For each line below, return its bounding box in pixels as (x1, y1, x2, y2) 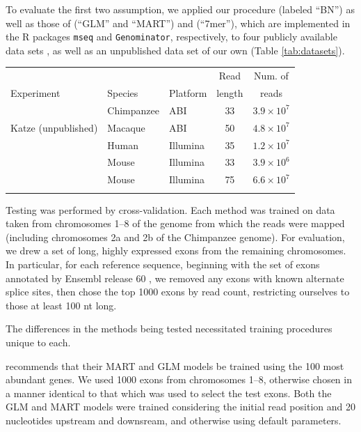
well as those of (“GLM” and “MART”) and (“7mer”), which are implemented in (6, 15, 351, 30)
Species (107, 86, 138, 100)
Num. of (254, 68, 289, 83)
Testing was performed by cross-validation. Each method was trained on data (6, 202, 335, 217)
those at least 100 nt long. (6, 298, 117, 312)
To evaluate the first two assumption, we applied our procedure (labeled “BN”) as (6, 2, 355, 16)
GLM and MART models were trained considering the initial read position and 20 (6, 399, 355, 414)
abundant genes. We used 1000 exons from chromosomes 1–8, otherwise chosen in (6, 372, 352, 387)
